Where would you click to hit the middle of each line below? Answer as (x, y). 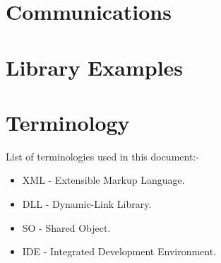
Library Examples (95, 67)
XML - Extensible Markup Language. (103, 180)
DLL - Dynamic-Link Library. (87, 204)
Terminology (68, 122)
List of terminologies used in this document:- (102, 156)
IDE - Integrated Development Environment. (119, 251)
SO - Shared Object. (66, 227)
